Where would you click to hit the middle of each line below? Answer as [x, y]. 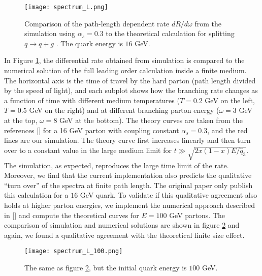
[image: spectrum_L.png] [66, 7]
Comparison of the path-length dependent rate [97, 23]
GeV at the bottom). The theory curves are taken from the [151, 120]
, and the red [227, 130]
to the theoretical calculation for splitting [170, 33]
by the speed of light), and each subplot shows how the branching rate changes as [131, 90]
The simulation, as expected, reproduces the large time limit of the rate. [117, 165]
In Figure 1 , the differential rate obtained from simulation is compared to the [124, 60]
